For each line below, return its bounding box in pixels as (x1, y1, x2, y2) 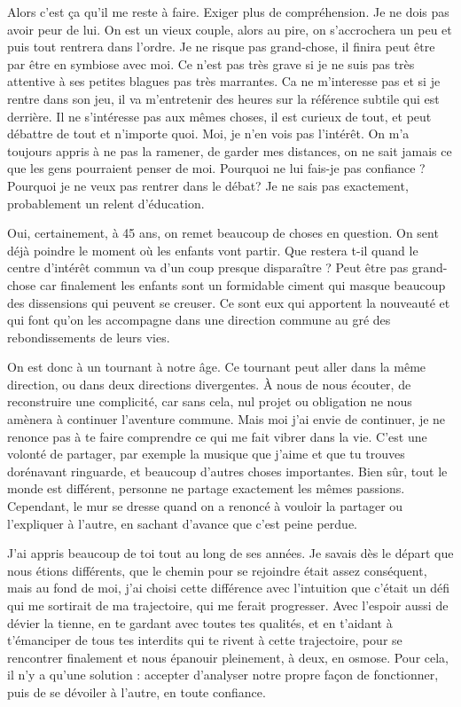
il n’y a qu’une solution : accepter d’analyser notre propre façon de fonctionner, (7, 665, 439, 684)
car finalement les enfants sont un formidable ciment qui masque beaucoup (40, 275, 446, 294)
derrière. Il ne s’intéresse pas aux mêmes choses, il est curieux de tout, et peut (7, 106, 432, 125)
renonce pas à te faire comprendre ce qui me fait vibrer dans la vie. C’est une (7, 427, 427, 445)
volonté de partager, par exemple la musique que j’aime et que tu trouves (7, 444, 405, 463)
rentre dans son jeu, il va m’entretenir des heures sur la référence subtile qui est (7, 89, 440, 107)
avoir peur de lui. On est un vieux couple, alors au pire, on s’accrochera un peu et (7, 20, 452, 38)
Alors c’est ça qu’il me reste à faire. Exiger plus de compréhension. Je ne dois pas (7, 3, 449, 20)
